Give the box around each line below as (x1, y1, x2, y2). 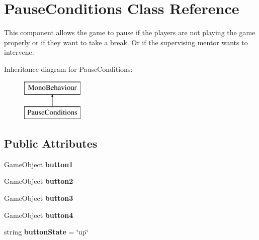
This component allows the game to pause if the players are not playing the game (4, 27, 255, 38)
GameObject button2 (4, 176, 73, 186)
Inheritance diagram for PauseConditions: (4, 63, 133, 74)
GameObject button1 (4, 159, 73, 169)
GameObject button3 (4, 193, 73, 203)
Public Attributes (4, 136, 98, 151)
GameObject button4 (4, 209, 73, 220)
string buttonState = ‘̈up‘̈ (4, 226, 89, 237)
